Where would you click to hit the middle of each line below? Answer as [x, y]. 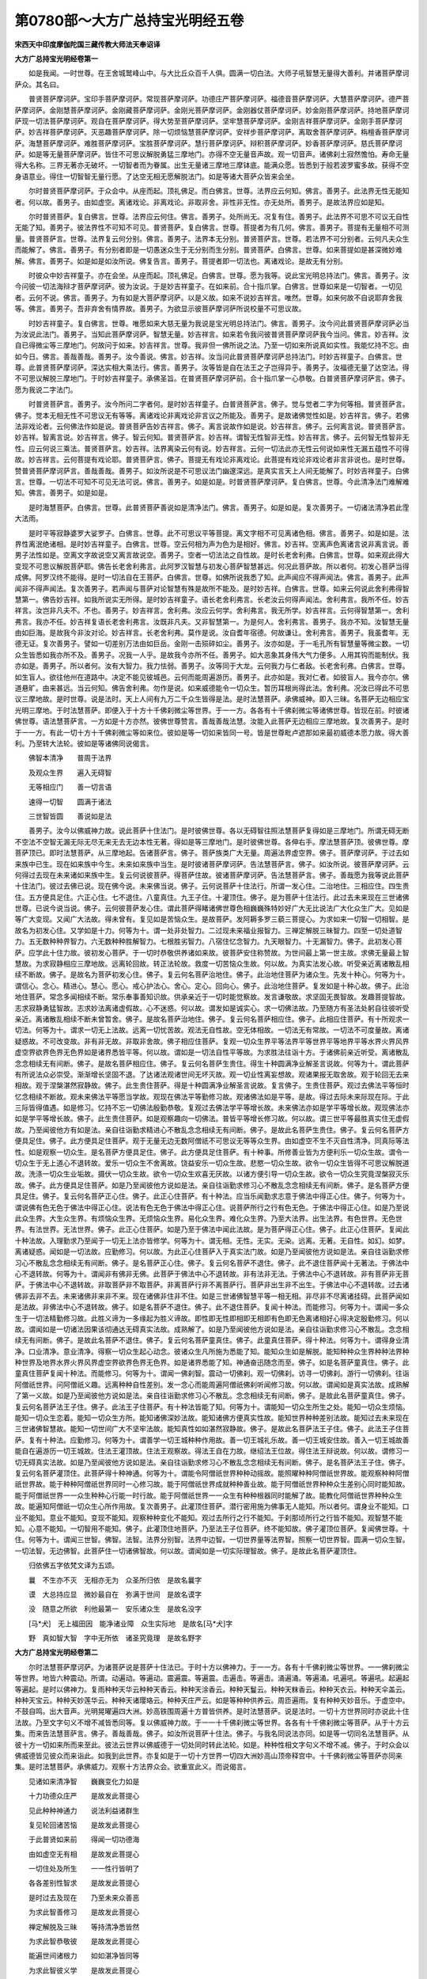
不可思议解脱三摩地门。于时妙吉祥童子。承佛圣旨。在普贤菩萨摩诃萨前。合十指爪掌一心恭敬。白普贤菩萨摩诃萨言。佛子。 [212, 378]
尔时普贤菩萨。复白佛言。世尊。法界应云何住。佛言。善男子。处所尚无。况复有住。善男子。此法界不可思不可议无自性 [219, 217]
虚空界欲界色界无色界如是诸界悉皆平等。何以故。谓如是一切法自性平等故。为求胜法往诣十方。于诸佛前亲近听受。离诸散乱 [212, 1052]
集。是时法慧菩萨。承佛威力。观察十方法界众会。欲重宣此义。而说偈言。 [132, 1767]
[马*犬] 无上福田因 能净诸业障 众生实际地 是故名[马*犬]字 [130, 1624]
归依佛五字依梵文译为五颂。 [73, 1565]
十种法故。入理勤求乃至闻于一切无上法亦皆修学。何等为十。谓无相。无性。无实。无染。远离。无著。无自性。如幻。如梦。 [212, 1240]
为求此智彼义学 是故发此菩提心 [84, 1970]
